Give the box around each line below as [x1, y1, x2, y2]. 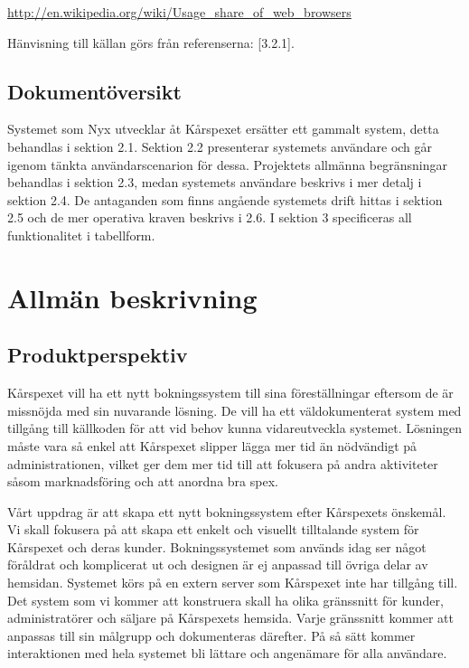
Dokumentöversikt [7, 77, 182, 105]
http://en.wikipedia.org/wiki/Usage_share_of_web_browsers [7, 3, 352, 21]
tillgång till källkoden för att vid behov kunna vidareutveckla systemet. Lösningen [7, 419, 463, 437]
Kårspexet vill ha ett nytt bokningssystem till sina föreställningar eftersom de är [7, 383, 454, 402]
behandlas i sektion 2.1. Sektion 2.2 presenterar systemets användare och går [7, 136, 433, 155]
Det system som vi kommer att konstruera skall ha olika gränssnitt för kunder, [7, 590, 444, 609]
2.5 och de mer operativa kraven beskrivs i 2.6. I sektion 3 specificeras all [7, 208, 412, 227]
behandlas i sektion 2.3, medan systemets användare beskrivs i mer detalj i [7, 173, 422, 192]
